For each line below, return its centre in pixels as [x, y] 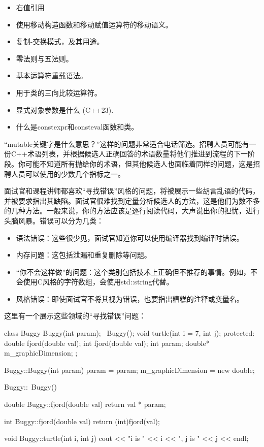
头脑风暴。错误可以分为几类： [54, 220]
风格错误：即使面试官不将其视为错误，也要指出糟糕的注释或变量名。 [130, 298]
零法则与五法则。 [44, 58]
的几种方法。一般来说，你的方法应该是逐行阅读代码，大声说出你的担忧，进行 [132, 211]
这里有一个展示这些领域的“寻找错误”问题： [75, 316]
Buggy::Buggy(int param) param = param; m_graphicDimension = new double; [129, 370]
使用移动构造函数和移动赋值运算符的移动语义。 [94, 24]
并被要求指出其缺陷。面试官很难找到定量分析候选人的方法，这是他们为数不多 [132, 200]
